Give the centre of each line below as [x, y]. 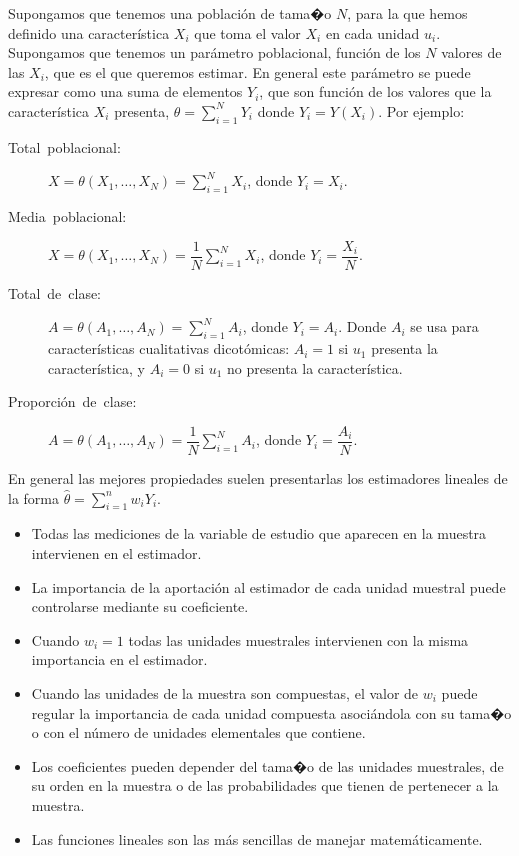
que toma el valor [247, 32]
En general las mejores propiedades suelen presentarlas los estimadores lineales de [258, 478]
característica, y [96, 367]
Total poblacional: [64, 146]
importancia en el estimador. [119, 659]
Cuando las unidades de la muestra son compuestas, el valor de [225, 693]
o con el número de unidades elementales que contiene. [198, 732]
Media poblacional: [67, 216]
